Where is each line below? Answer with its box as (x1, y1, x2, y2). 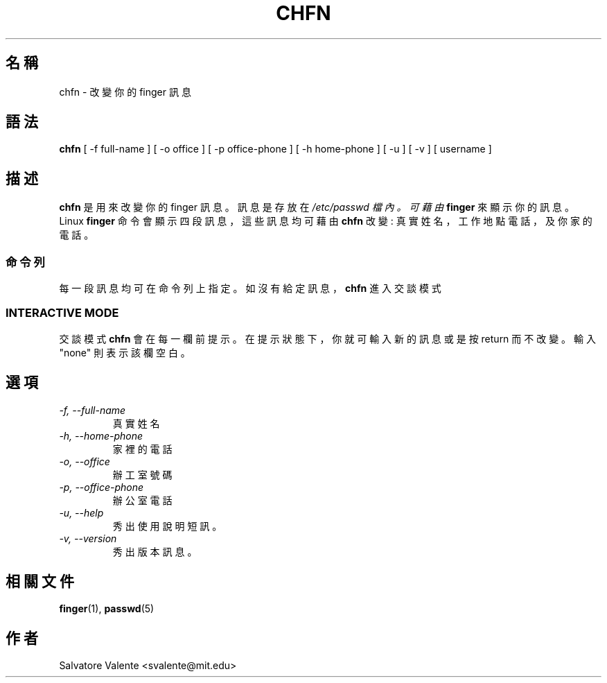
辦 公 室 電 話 (112, 494, 173, 506)
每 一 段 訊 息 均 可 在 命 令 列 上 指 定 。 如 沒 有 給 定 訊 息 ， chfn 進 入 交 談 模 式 (59, 282, 441, 295)
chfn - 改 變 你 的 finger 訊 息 (59, 85, 191, 98)
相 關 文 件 (6, 573, 74, 591)
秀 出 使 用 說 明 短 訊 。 (112, 519, 222, 532)
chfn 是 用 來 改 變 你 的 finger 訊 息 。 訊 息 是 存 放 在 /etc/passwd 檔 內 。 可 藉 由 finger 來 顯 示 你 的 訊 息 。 (59, 201, 574, 214)
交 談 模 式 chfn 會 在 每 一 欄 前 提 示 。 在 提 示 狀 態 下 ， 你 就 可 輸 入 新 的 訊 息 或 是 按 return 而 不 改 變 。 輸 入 (59, 332, 596, 345)
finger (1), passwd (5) (59, 603, 155, 615)
